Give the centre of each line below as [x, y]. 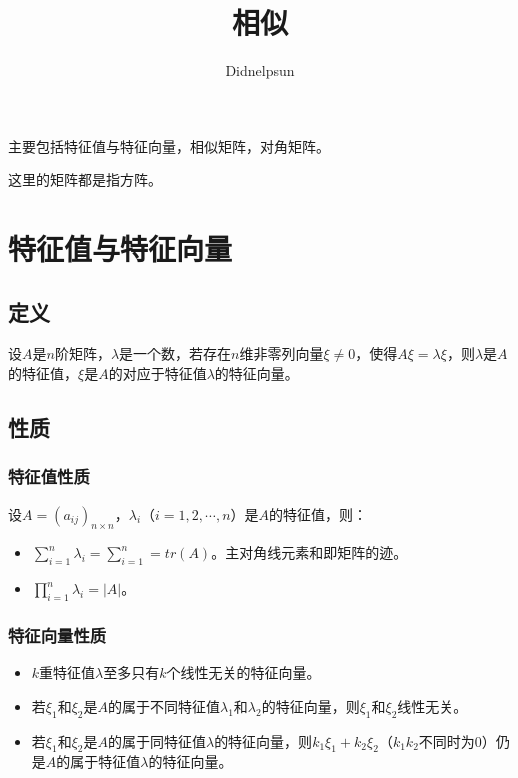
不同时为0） [457, 740]
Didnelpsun [260, 70]
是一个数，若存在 [175, 353]
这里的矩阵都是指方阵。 [85, 179]
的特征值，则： [318, 513]
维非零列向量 [281, 353]
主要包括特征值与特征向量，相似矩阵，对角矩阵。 [169, 145]
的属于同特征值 [156, 740]
